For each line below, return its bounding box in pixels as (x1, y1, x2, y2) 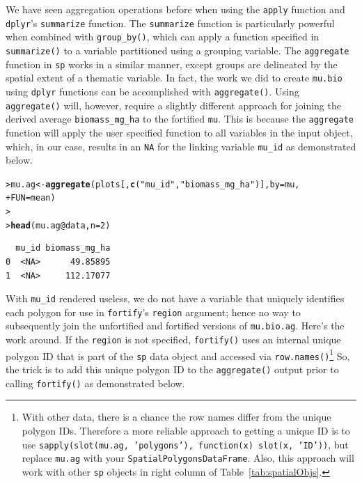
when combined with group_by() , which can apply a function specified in (6, 29, 320, 44)
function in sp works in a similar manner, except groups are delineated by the (6, 56, 338, 71)
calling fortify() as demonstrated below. (6, 375, 185, 390)
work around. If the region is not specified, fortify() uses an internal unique (6, 332, 341, 347)
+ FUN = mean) (6, 193, 56, 203)
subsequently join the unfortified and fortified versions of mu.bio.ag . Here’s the (6, 318, 345, 333)
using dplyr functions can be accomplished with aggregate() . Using (6, 84, 299, 98)
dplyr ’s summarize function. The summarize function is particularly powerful (6, 15, 335, 30)
